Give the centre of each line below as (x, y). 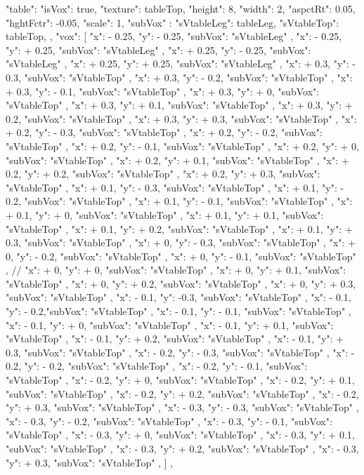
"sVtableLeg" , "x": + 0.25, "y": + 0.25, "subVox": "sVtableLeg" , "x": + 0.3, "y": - (181, 63)
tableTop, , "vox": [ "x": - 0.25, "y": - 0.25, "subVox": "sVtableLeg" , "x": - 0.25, (174, 36)
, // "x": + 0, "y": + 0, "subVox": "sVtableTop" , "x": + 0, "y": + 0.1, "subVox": (176, 270)
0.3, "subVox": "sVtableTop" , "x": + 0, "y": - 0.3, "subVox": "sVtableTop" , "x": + (181, 242)
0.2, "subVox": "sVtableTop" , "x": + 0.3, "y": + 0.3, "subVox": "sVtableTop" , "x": (181, 118)
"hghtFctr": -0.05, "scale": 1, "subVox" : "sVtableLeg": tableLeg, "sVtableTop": (173, 22)
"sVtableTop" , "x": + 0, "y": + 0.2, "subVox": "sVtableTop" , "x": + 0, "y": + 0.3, (181, 283)
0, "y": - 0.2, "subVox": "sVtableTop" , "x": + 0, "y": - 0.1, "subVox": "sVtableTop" (181, 256)
